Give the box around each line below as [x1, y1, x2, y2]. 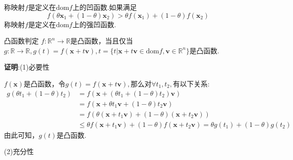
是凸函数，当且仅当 [70, 36, 133, 46]
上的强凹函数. [72, 19, 117, 29]
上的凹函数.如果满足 [72, 2, 137, 12]
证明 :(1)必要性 [4, 62, 50, 72]
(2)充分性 [4, 146, 34, 157]
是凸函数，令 [23, 78, 65, 88]
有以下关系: [173, 78, 210, 88]
